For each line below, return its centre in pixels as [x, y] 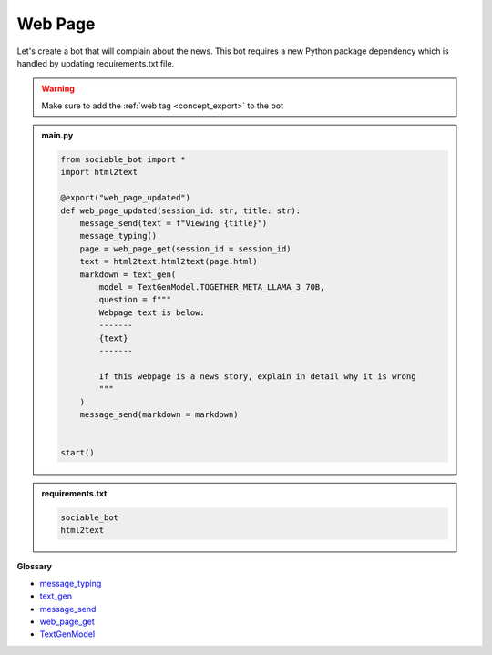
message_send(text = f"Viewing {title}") [174, 224]
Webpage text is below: [152, 312]
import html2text [99, 172]
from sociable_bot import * [123, 160]
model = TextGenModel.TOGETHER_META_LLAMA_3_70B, [212, 287]
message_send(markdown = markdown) [159, 414]
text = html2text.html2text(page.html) [169, 261]
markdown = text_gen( [128, 274]
